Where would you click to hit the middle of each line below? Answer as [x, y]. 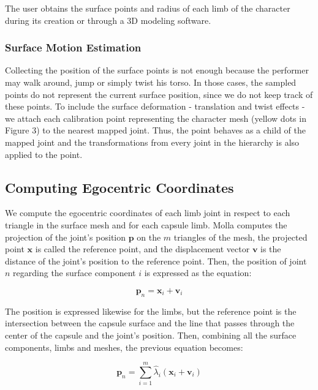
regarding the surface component [74, 273]
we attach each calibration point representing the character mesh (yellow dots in [156, 118]
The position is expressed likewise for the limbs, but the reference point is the [151, 311]
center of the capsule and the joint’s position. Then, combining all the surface [151, 335]
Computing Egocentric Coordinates [119, 187]
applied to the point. [44, 154]
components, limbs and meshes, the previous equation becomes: [124, 347]
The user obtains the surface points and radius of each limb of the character [148, 8]
